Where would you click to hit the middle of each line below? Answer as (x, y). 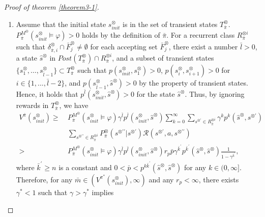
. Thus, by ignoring (215, 93)
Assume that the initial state (61, 24)
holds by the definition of (121, 35)
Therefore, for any (44, 179)
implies (103, 192)
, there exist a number (203, 46)
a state (27, 57)
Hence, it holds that (47, 93)
